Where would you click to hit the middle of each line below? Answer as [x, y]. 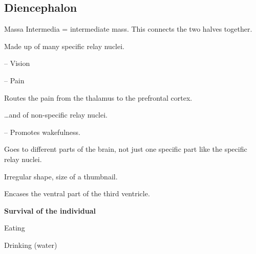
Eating [15, 228]
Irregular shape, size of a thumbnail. [61, 176]
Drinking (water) [31, 245]
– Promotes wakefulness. [42, 132]
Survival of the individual [50, 210]
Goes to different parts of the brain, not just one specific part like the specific [126, 149]
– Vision [17, 63]
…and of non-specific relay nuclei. [56, 115]
